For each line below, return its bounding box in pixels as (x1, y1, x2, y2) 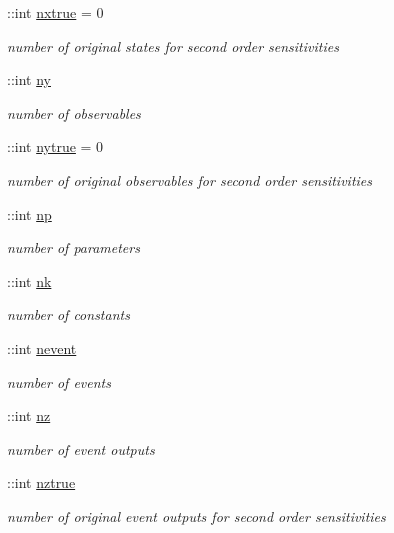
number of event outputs (7, 438, 155, 459)
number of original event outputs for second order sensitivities (7, 505, 386, 526)
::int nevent (7, 337, 77, 358)
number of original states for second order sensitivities (7, 35, 339, 56)
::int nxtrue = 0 (7, 2, 104, 22)
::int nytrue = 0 (7, 136, 104, 157)
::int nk (7, 270, 52, 291)
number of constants (7, 304, 130, 325)
